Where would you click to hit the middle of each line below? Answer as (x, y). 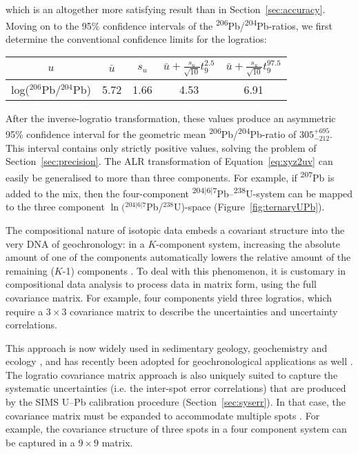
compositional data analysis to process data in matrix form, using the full (161, 284)
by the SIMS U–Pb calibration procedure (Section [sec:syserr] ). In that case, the (176, 402)
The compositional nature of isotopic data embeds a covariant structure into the (175, 229)
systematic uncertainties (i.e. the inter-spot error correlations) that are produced (176, 388)
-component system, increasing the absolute (248, 243)
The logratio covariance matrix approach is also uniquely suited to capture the (172, 374)
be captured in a (40, 442)
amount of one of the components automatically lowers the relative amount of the (178, 257)
